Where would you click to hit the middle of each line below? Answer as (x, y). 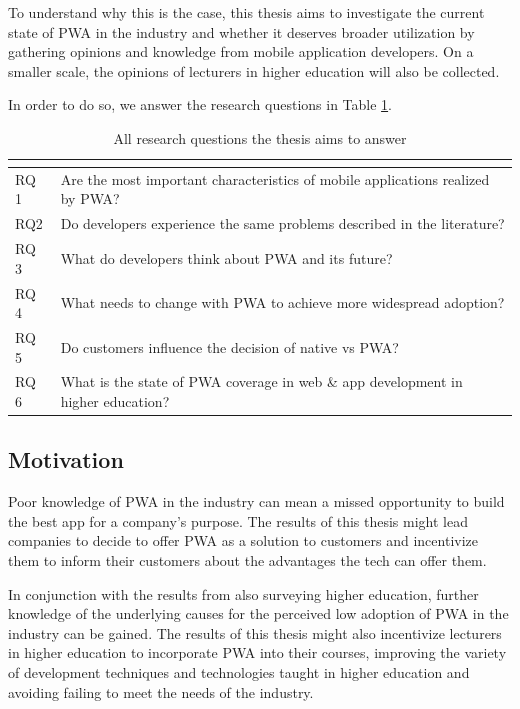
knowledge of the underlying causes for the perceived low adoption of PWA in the (258, 613)
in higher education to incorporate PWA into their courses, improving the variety (257, 652)
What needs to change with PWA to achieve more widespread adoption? (282, 302)
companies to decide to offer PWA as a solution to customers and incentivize (243, 540)
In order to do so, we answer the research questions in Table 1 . (200, 104)
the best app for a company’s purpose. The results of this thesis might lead (238, 520)
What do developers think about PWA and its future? (226, 257)
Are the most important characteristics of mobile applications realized (275, 178)
